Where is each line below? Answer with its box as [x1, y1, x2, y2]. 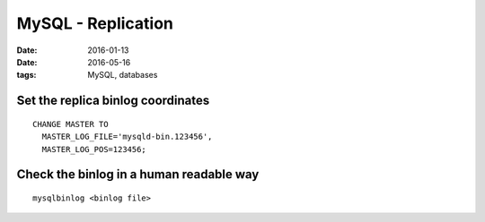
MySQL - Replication [16, 13, 174, 33]
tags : [16, 70, 37, 81]
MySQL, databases [87, 70, 158, 81]
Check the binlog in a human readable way [16, 166, 260, 183]
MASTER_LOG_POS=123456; [41, 144, 147, 154]
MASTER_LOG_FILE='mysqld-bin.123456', [41, 132, 213, 142]
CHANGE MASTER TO [32, 119, 109, 129]
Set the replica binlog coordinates [16, 93, 210, 108]
